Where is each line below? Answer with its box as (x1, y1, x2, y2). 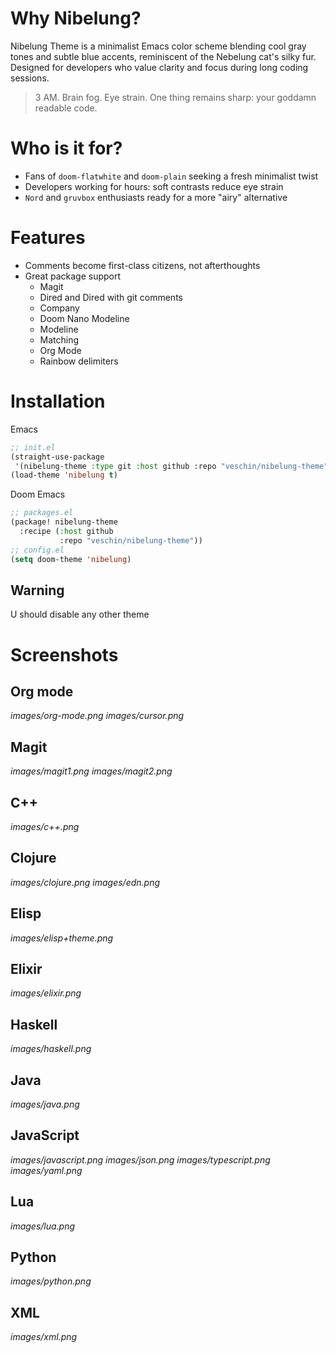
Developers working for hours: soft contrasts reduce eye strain (24, 180, 284, 192)
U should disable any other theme (10, 608, 150, 621)
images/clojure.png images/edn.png (10, 876, 161, 888)
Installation (10, 390, 106, 412)
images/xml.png (10, 1331, 78, 1343)
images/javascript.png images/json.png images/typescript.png (10, 1153, 271, 1166)
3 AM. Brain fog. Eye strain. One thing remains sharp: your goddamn (34, 91, 317, 103)
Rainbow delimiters (39, 355, 119, 367)
